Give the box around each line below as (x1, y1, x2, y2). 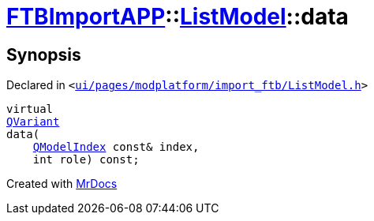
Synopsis (6, 44, 81, 65)
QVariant (6, 115, 60, 129)
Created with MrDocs (6, 177, 118, 191)
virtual (6, 103, 54, 116)
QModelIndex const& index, (32, 140, 200, 154)
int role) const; (32, 153, 140, 167)
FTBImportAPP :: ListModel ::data (6, 3, 349, 30)
